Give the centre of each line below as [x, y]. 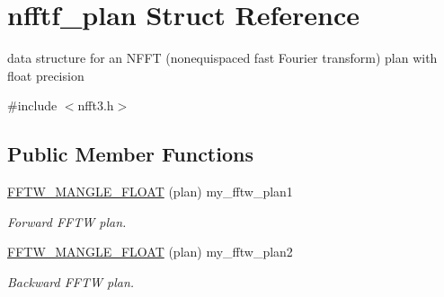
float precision [46, 75]
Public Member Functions [130, 154]
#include [32, 105]
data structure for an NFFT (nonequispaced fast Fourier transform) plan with [222, 58]
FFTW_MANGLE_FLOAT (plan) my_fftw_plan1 [150, 192]
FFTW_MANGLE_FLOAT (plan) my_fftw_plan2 [150, 252]
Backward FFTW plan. [71, 281]
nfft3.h [96, 105]
